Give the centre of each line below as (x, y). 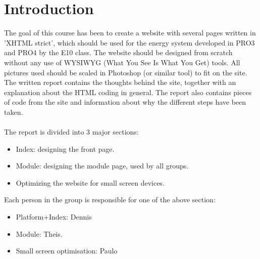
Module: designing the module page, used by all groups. (102, 166)
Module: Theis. (39, 233)
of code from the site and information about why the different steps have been (125, 102)
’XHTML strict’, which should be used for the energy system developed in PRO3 (129, 42)
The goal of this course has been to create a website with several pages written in (130, 33)
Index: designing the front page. (65, 148)
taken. (14, 112)
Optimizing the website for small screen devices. (90, 182)
